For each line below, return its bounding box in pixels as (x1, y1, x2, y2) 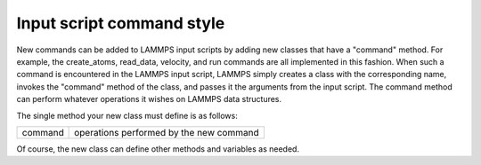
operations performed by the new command (74, 126, 259, 138)
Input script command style (16, 13, 225, 33)
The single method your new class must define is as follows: (16, 110, 238, 121)
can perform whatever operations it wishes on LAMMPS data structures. (16, 94, 282, 105)
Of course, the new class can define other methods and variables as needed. (16, 143, 300, 154)
